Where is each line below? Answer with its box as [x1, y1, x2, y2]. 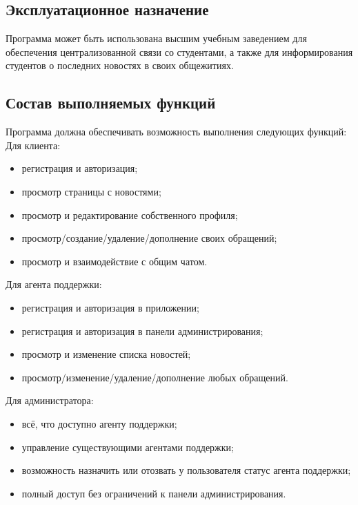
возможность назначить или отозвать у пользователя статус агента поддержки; [21, 463, 351, 477]
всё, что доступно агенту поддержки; [21, 416, 177, 430]
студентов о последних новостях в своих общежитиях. [6, 58, 234, 73]
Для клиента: [6, 137, 61, 152]
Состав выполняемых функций [6, 92, 216, 113]
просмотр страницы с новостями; [21, 184, 161, 198]
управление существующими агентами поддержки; [21, 439, 234, 454]
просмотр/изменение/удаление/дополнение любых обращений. [21, 370, 288, 384]
